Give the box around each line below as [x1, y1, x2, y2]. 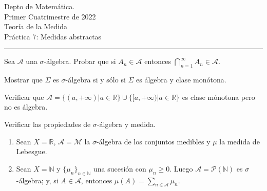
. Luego [169, 163, 193, 174]
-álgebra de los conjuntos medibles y [96, 136, 211, 146]
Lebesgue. [16, 146, 47, 157]
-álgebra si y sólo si [65, 74, 126, 85]
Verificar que [4, 91, 44, 102]
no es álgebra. [4, 101, 48, 112]
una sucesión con [93, 163, 146, 174]
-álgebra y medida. [97, 118, 156, 129]
